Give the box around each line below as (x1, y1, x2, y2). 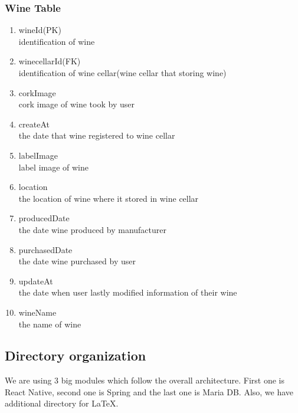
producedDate (18, 212, 70, 224)
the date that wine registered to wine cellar (18, 129, 175, 142)
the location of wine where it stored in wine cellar (18, 192, 199, 204)
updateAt (18, 274, 53, 287)
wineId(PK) (18, 24, 61, 36)
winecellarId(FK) (18, 55, 81, 67)
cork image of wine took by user (18, 98, 135, 110)
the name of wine (18, 317, 81, 330)
